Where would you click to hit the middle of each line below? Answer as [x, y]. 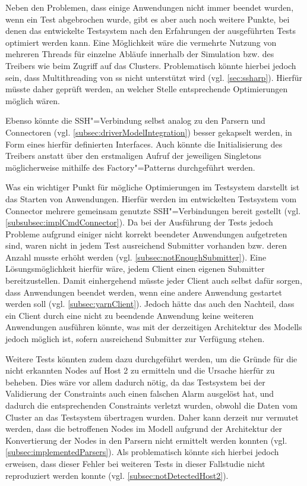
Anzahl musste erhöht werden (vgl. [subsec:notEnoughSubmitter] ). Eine [136, 257]
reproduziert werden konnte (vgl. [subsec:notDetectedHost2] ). [117, 475]
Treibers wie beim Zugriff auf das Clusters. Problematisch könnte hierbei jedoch [151, 65]
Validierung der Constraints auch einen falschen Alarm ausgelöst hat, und [140, 393]
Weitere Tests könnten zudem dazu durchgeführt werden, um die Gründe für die [151, 358]
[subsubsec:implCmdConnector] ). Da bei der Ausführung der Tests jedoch [139, 222]
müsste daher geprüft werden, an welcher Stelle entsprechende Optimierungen [147, 89]
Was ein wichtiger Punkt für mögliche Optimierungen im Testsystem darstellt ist [153, 187]
